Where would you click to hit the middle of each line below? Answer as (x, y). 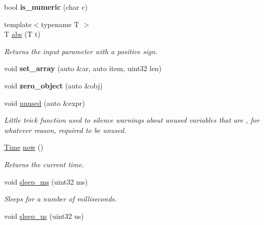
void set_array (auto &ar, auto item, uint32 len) (83, 68)
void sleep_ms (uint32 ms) (46, 181)
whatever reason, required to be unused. (65, 130)
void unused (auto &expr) (45, 103)
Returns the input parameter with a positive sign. (81, 51)
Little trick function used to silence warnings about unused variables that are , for (132, 120)
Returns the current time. (44, 164)
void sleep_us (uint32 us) (44, 216)
